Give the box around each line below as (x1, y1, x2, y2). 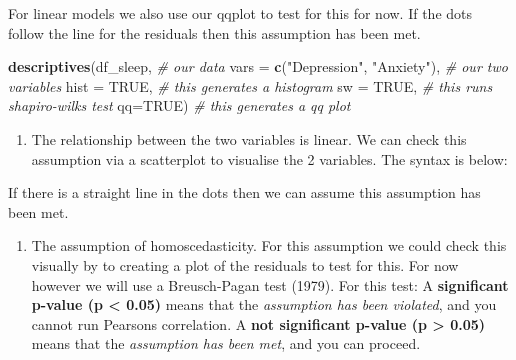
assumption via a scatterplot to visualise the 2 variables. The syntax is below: (31, 148, 508, 169)
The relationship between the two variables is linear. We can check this (31, 128, 467, 149)
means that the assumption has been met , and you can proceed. (31, 333, 421, 354)
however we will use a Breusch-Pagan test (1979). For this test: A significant (31, 274, 509, 295)
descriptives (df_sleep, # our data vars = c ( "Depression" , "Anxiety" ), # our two (8, 56, 508, 77)
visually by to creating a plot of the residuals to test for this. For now (31, 254, 459, 275)
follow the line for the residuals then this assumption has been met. (8, 22, 421, 43)
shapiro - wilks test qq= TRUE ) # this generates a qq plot (8, 95, 351, 116)
